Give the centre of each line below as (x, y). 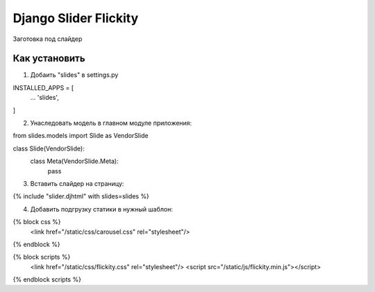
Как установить (49, 59)
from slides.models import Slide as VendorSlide (81, 136)
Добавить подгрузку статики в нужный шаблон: (101, 209)
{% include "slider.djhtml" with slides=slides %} (81, 196)
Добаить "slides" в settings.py (74, 75)
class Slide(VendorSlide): (49, 148)
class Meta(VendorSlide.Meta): (74, 161)
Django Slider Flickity (76, 18)
